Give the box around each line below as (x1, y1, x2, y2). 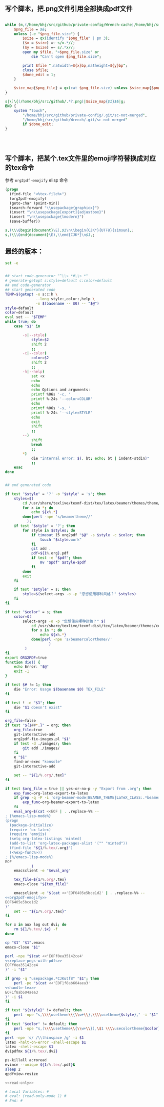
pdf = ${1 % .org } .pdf (31, 551, 69, 556)
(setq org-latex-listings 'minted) (9, 836, 82, 842)
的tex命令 (5, 163, 34, 172)
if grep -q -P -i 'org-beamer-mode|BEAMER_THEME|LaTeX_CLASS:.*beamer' (14, 795, 163, 800)
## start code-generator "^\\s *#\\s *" (5, 274, 89, 279)
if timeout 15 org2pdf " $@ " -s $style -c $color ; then (31, 532, 145, 537)
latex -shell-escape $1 (5, 1044, 54, 1049)
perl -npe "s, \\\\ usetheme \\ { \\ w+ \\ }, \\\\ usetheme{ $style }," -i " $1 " (14, 1012, 159, 1017)
